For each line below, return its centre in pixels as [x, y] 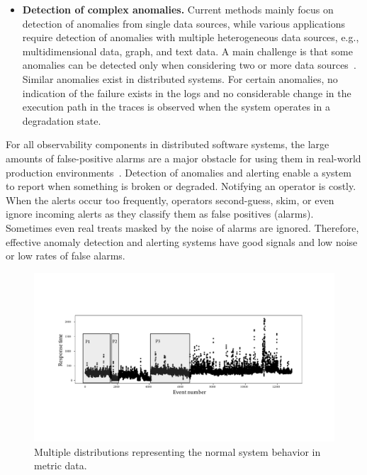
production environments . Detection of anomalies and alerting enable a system [179, 172]
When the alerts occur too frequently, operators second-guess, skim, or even [170, 200]
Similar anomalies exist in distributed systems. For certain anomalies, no [180, 78]
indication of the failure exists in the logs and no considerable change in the [187, 93]
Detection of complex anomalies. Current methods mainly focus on [178, 9]
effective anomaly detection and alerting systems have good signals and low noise [182, 241]
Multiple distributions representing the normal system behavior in [177, 451]
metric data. [61, 465]
